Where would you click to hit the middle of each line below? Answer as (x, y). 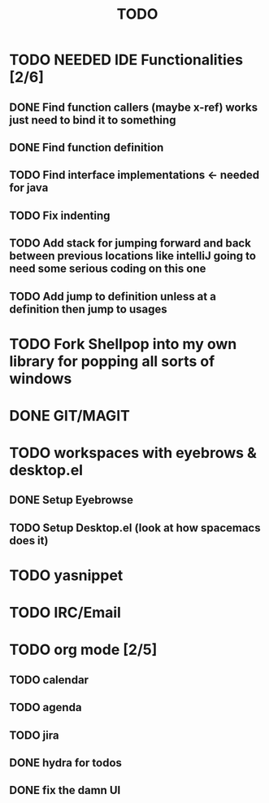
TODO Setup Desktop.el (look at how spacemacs (135, 528)
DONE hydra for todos (66, 763)
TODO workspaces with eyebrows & (133, 453)
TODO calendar (49, 680)
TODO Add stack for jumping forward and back (130, 244)
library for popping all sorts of (112, 361)
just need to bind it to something (93, 120)
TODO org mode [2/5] (83, 650)
